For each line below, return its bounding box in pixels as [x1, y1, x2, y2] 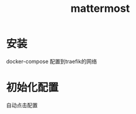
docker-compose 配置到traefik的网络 [6, 58, 97, 65]
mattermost [70, 2, 130, 15]
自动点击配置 [6, 102, 38, 109]
